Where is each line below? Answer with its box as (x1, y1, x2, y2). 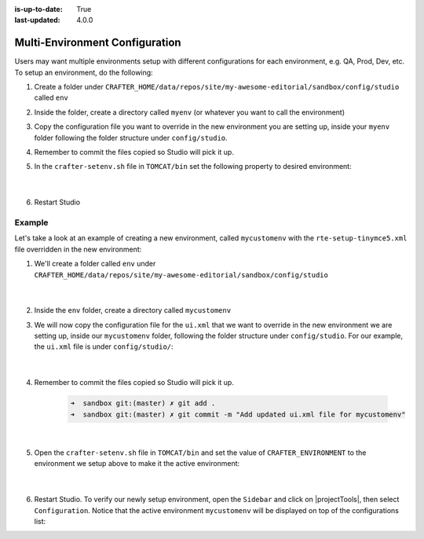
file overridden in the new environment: (14, 244, 142, 254)
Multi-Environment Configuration (14, 36, 181, 49)
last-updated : (14, 16, 60, 25)
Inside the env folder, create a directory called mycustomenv (34, 306, 232, 315)
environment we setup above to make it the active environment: (34, 459, 240, 468)
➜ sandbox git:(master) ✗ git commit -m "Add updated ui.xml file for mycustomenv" (70, 409, 406, 419)
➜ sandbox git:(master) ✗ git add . (70, 399, 216, 408)
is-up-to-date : (14, 5, 63, 13)
